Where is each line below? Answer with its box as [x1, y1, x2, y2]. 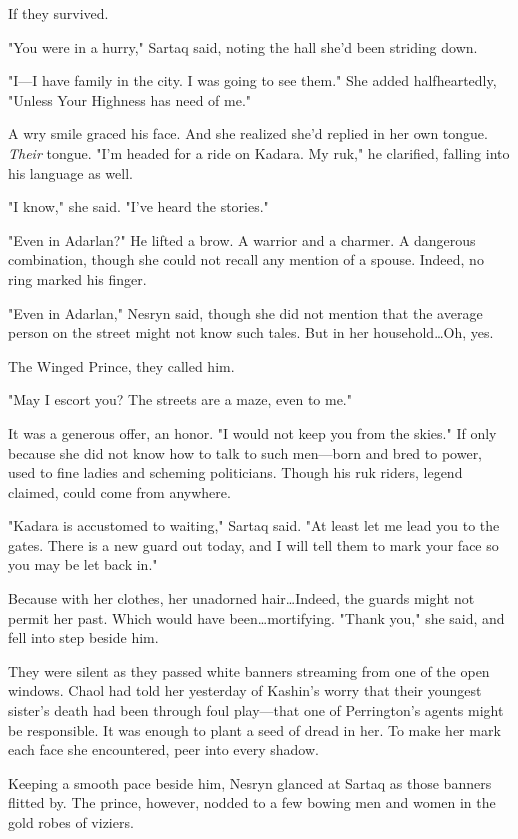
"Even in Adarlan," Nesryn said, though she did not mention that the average [8, 302, 483, 323]
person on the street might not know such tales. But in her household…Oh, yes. [8, 322, 494, 343]
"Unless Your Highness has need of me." [8, 89, 252, 110]
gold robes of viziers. [8, 812, 134, 832]
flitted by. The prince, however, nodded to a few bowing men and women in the [8, 792, 496, 813]
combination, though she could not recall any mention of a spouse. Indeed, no [8, 249, 484, 270]
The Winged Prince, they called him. [8, 355, 235, 376]
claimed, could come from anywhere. [8, 481, 231, 502]
